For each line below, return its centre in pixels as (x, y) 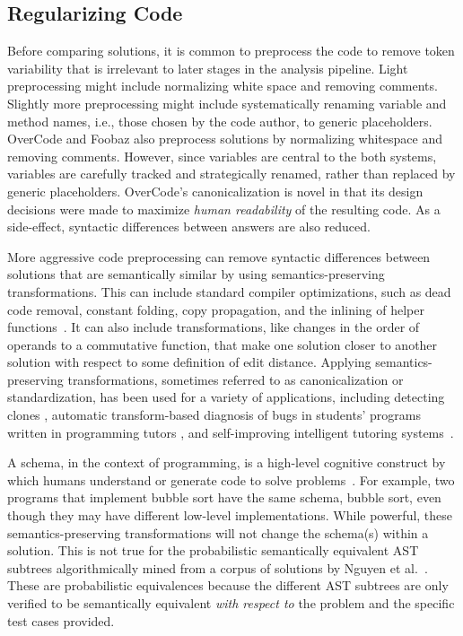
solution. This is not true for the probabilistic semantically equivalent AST (213, 550)
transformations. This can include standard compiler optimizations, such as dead (229, 291)
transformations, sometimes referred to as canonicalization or (236, 379)
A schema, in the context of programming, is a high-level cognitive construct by (227, 462)
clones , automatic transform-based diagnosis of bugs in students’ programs (214, 415)
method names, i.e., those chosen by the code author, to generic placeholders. (220, 121)
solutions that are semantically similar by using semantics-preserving (196, 274)
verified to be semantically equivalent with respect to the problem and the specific (231, 603)
